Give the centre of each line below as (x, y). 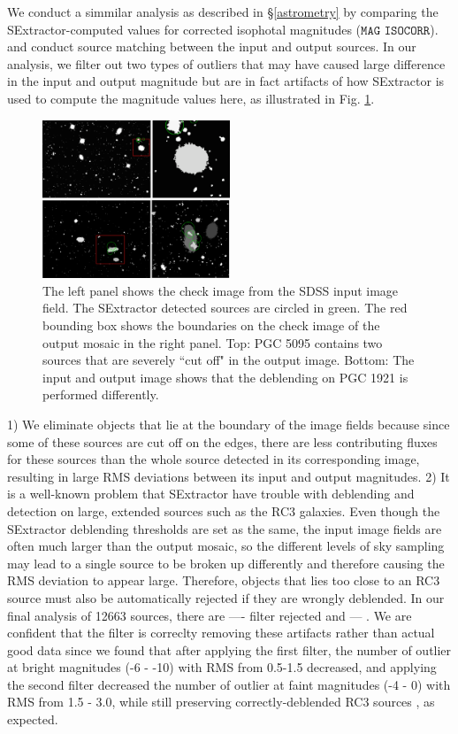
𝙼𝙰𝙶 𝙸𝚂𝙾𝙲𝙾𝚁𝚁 (396, 31)
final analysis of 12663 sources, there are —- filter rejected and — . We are (210, 615)
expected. (33, 719)
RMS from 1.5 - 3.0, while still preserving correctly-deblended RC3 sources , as (221, 702)
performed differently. (101, 394)
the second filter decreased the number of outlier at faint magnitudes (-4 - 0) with (229, 684)
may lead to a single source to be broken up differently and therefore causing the (226, 563)
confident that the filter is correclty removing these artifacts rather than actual (221, 633)
